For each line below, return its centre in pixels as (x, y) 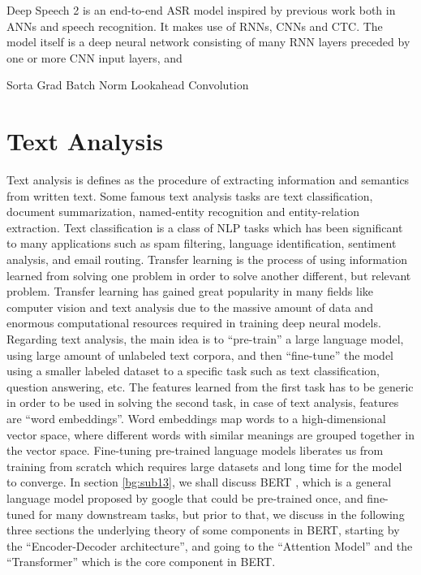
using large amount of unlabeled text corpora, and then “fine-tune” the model (200, 355)
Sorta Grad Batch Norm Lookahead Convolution (128, 85)
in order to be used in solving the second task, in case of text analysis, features (203, 402)
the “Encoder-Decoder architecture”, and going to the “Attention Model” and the (210, 545)
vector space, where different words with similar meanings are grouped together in (211, 434)
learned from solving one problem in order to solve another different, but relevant (209, 275)
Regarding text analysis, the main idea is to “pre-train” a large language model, (205, 339)
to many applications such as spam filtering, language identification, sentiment (202, 243)
